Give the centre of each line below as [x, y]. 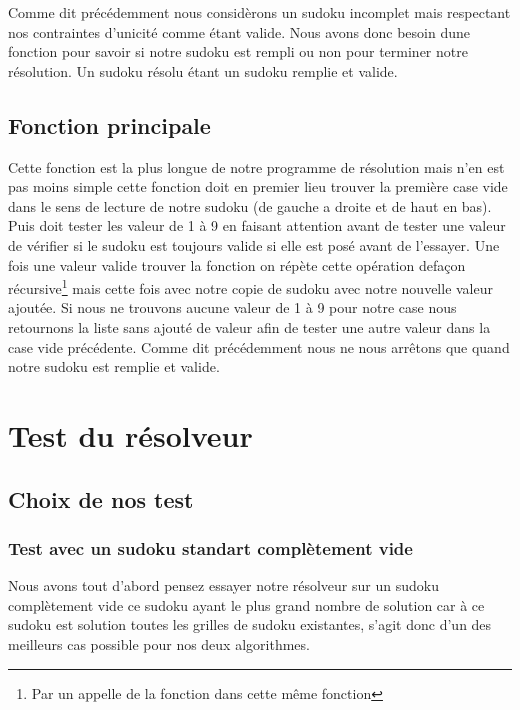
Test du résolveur [130, 434]
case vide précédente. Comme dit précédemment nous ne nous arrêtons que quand [259, 346]
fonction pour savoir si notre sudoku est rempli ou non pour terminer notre [238, 51]
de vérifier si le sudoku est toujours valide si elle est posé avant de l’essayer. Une [254, 244]
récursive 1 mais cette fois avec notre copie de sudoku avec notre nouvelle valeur [251, 286]
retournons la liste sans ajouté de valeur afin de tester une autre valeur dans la [249, 326]
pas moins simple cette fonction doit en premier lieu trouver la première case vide [258, 186]
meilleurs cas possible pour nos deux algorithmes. [159, 643]
